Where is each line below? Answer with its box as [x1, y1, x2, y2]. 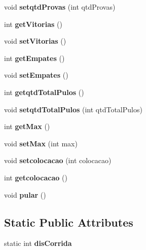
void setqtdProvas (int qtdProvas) [4, 2, 116, 12]
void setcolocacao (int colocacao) [4, 155, 112, 166]
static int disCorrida [4, 238, 72, 248]
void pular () [4, 189, 46, 200]
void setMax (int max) [4, 138, 78, 148]
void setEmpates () [4, 70, 68, 80]
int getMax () [4, 121, 50, 132]
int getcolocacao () [4, 172, 67, 182]
